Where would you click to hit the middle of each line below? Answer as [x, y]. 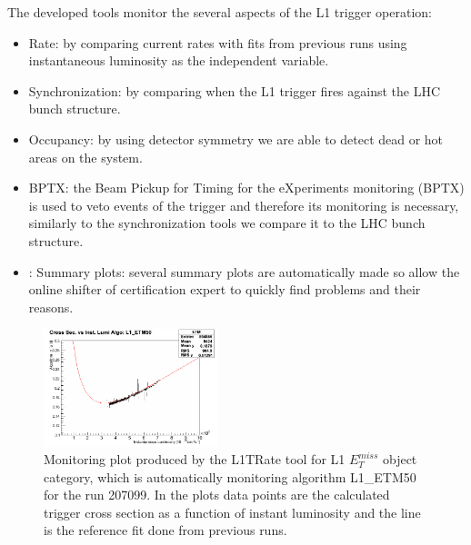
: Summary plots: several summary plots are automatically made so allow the [244, 271]
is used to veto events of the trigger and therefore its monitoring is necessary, [244, 205]
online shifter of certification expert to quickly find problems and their [225, 289]
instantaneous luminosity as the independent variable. [179, 60]
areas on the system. [85, 157]
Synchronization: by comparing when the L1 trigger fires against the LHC [235, 90]
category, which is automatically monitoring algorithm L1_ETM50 [230, 476]
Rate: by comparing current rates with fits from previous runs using [218, 42]
